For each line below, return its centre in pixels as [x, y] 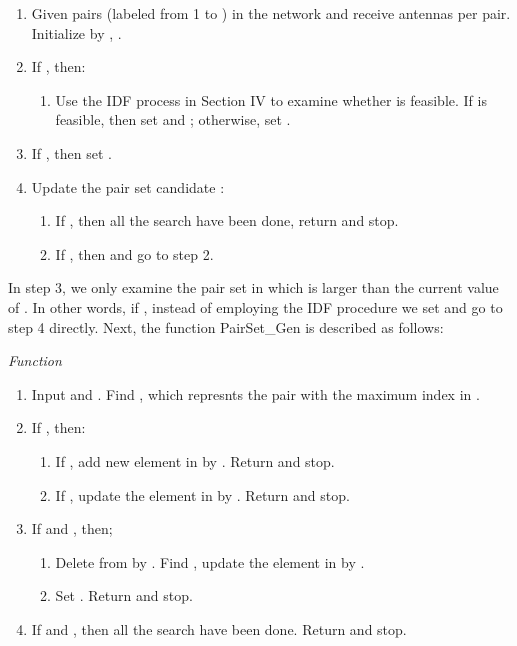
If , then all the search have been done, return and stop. [227, 220]
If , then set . [71, 152]
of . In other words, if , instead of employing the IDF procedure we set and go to [255, 306]
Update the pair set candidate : [128, 186]
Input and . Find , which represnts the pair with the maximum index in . [255, 393]
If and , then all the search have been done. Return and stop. [219, 628]
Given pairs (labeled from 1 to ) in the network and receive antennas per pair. [271, 13]
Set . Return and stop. [124, 595]
